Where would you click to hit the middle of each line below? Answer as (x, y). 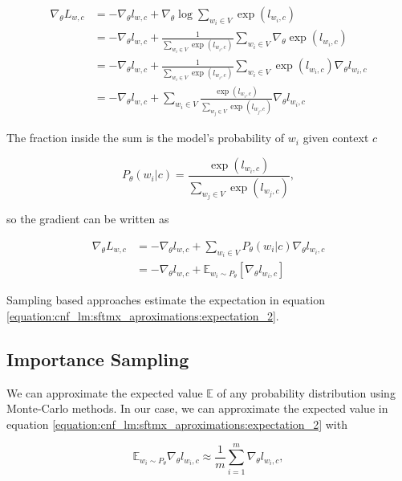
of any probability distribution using (306, 392)
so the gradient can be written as (88, 219)
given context (336, 138)
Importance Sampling (98, 359)
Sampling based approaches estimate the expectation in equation (166, 300)
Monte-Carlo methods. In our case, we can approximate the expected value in (197, 408)
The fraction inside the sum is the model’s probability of (146, 138)
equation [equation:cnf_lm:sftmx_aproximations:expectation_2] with (177, 424)
